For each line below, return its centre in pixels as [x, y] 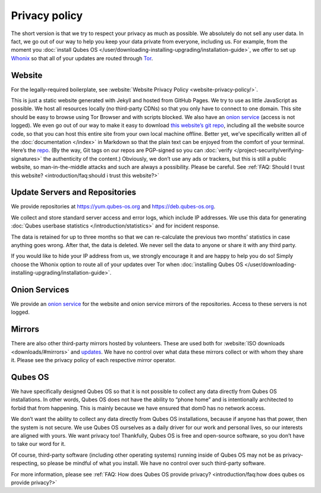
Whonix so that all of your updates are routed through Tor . [82, 58]
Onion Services [40, 290]
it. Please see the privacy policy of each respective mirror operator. [93, 360]
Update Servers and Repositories [74, 193]
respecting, [25, 463]
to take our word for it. [38, 444]
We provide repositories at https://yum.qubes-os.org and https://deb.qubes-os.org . [113, 207]
